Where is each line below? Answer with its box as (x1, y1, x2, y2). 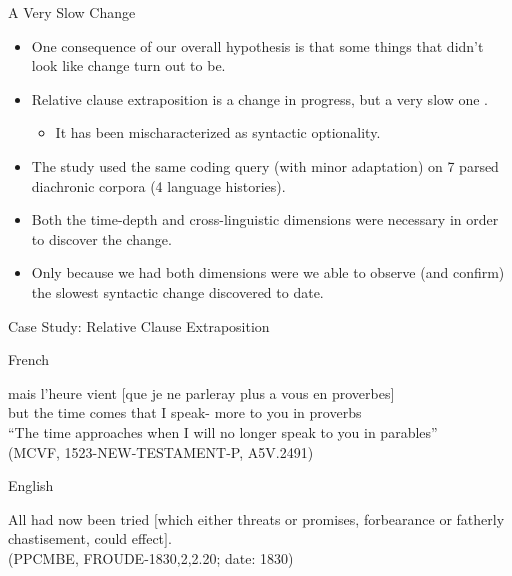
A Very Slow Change (8, 2, 136, 22)
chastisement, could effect (8, 528, 165, 549)
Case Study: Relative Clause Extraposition (8, 315, 270, 336)
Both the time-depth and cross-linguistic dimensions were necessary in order (31, 209, 499, 230)
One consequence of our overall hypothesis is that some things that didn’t (31, 35, 484, 56)
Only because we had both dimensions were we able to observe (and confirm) (31, 262, 505, 283)
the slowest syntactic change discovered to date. (31, 281, 324, 302)
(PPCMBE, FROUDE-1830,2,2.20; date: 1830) (8, 547, 294, 568)
